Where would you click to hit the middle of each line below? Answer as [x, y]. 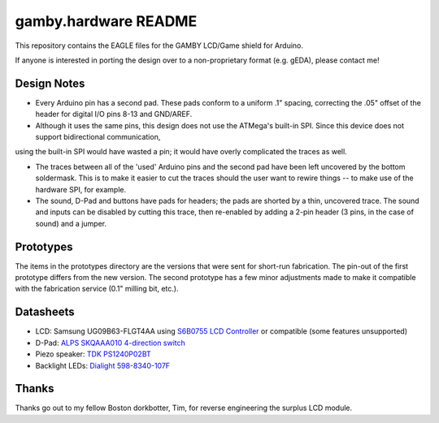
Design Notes [50, 83]
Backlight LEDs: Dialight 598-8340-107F [103, 365]
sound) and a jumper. [71, 223]
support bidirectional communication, [98, 137]
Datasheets [45, 312]
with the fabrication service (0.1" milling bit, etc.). [97, 289]
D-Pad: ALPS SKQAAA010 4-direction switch [111, 343]
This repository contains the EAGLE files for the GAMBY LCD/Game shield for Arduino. [159, 45]
